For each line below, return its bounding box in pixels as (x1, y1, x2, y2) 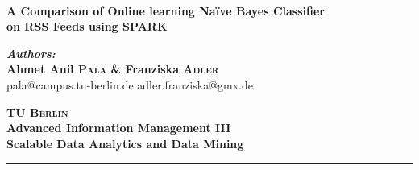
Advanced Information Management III (6, 119, 231, 136)
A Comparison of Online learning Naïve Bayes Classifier (6, 2, 325, 19)
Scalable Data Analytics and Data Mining (6, 135, 244, 151)
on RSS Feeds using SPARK (6, 18, 168, 35)
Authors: (6, 44, 56, 61)
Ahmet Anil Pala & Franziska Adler (6, 60, 219, 77)
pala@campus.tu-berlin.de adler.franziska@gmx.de (6, 76, 253, 93)
